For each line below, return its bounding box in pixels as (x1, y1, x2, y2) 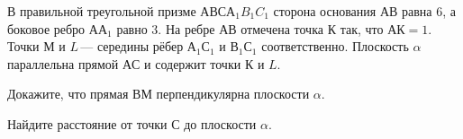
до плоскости (184, 114, 257, 133)
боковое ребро (7, 19, 86, 38)
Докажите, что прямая (7, 84, 129, 103)
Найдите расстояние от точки (7, 114, 168, 133)
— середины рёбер (80, 37, 184, 56)
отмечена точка (241, 19, 323, 38)
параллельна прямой (7, 54, 119, 73)
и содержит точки (144, 54, 241, 73)
